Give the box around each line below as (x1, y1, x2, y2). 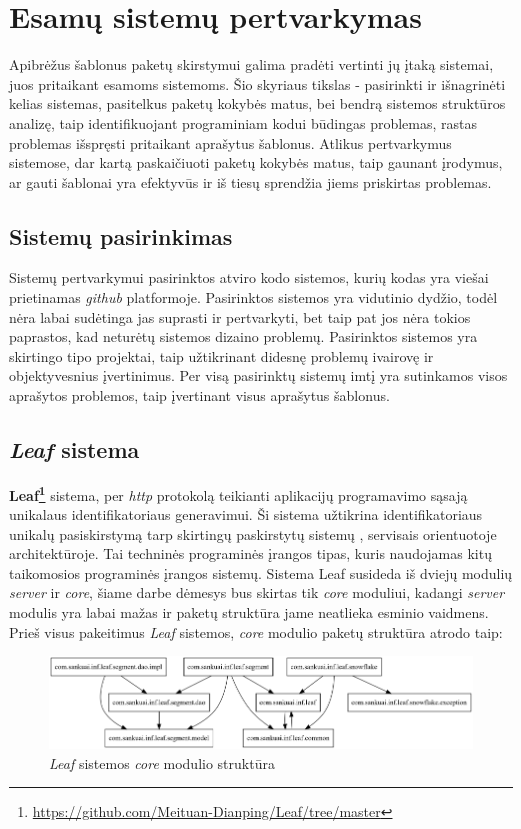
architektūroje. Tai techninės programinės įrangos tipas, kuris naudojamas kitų (9, 543, 492, 564)
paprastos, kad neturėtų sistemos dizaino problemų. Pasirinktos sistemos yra (9, 326, 478, 347)
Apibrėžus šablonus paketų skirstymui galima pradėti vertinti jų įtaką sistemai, (9, 54, 494, 75)
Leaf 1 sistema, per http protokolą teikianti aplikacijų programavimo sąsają (9, 481, 468, 505)
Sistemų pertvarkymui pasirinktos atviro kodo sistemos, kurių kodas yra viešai (9, 267, 489, 288)
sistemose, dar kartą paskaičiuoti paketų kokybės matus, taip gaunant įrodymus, (9, 152, 503, 173)
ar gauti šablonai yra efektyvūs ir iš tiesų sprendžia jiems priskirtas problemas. (9, 171, 492, 192)
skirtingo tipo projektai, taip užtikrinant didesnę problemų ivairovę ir (9, 345, 434, 366)
